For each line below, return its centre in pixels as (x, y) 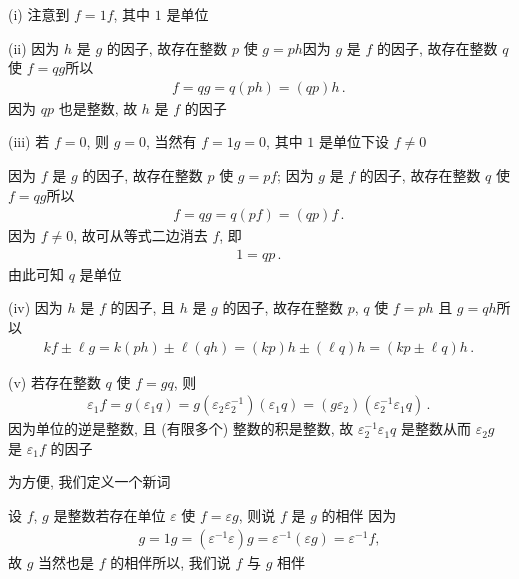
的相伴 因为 (359, 515)
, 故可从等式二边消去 (140, 235)
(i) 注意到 (39, 14)
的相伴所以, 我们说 (170, 561)
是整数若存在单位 (109, 515)
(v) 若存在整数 (54, 381)
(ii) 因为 (34, 47)
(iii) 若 (29, 141)
